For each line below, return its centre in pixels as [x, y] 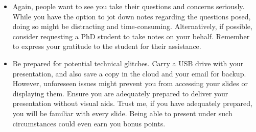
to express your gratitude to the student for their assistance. [107, 46]
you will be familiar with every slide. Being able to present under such [122, 113]
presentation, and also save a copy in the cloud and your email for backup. [129, 73]
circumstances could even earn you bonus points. [89, 123]
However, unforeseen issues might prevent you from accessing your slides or [130, 83]
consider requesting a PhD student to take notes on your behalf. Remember [131, 36]
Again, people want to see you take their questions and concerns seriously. [129, 6]
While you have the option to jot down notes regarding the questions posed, [132, 16]
